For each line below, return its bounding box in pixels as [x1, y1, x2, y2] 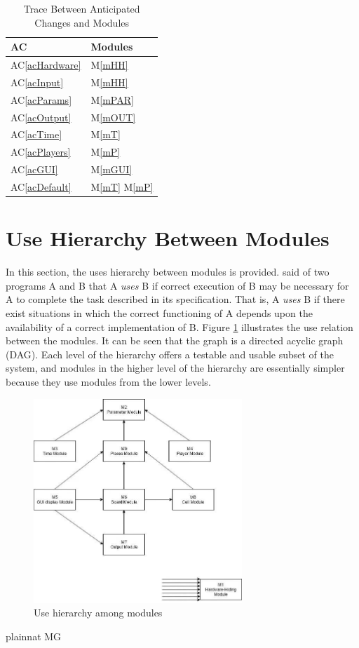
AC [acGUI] [11, 162, 58, 177]
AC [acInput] [11, 74, 64, 89]
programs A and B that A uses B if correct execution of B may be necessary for [6, 278, 349, 292]
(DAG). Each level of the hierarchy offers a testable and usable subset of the [6, 346, 334, 361]
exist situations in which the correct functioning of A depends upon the [6, 305, 313, 320]
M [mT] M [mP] [90, 179, 154, 194]
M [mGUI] [90, 162, 133, 177]
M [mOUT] [90, 109, 136, 124]
